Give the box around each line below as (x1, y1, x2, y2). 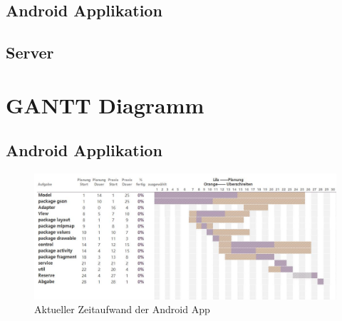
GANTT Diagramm (6, 90, 204, 119)
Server (6, 41, 54, 63)
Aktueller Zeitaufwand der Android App (34, 302, 210, 317)
